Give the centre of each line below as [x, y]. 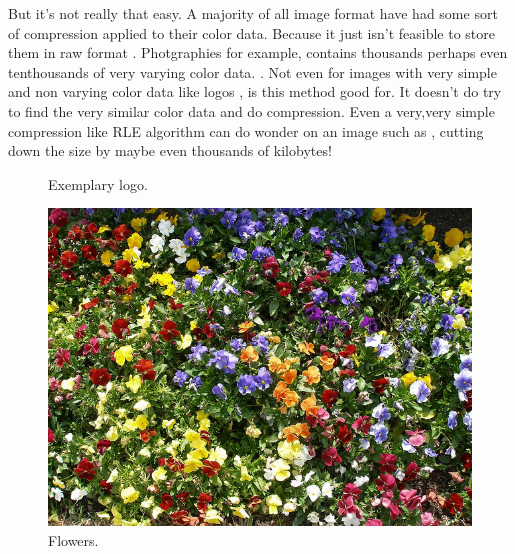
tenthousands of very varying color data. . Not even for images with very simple [252, 71]
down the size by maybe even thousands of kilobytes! [170, 150]
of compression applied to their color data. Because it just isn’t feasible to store [251, 32]
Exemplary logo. [98, 183]
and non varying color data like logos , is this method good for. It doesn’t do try [255, 91]
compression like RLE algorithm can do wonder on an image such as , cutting [246, 130]
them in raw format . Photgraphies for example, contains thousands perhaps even [258, 52]
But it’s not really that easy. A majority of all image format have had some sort [253, 13]
